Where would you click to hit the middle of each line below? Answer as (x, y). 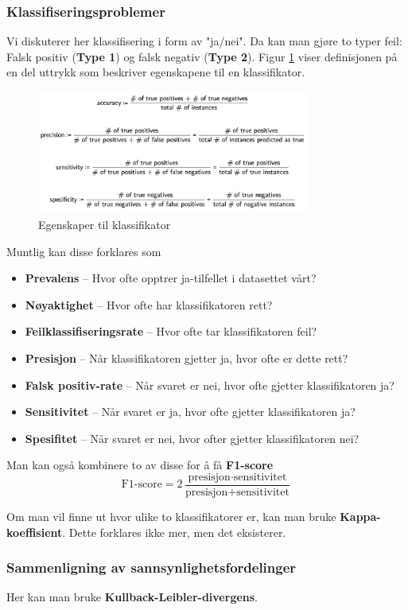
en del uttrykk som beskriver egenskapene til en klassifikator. (156, 72)
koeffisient (35, 532)
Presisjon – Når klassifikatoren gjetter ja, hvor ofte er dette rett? (187, 357)
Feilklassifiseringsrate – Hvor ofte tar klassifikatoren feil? (171, 331)
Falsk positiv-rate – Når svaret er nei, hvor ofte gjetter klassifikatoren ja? (210, 385)
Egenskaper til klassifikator (105, 224)
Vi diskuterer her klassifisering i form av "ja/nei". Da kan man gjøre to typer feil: (204, 41)
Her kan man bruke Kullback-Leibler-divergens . (132, 597)
